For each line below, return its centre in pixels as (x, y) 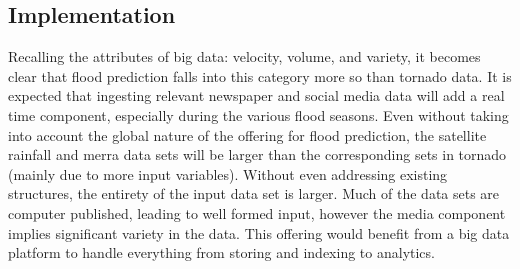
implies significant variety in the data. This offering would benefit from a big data (259, 232)
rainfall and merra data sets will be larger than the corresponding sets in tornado (257, 154)
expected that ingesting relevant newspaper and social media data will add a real (256, 95)
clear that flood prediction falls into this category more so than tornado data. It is (260, 75)
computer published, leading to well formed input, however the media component (257, 212)
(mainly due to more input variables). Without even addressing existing (228, 173)
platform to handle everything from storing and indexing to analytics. (221, 252)
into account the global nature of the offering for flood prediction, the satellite (247, 134)
